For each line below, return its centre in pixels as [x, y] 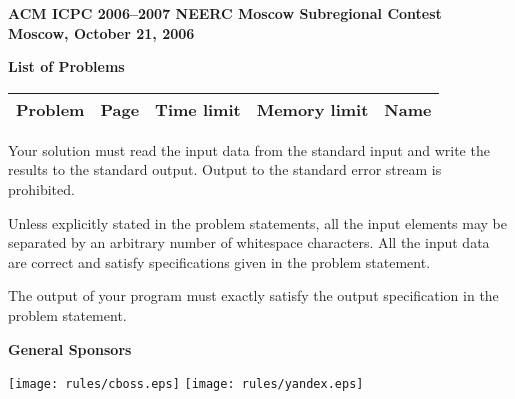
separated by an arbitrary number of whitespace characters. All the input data [249, 242]
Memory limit [312, 109]
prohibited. [41, 188]
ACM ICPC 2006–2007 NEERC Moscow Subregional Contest [225, 13]
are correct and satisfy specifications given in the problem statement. [219, 261]
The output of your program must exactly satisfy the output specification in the [253, 295]
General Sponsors [70, 348]
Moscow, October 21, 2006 [101, 32]
